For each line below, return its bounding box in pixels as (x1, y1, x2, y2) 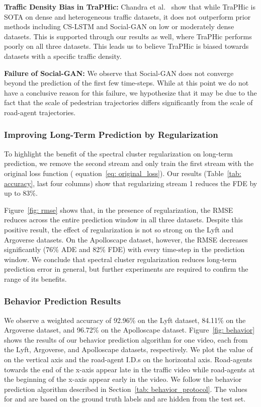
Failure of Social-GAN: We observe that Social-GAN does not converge (4, 67, 234, 78)
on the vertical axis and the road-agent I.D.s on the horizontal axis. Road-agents (4, 354, 252, 365)
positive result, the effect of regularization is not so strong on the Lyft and (4, 224, 234, 234)
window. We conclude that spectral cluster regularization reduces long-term (4, 254, 237, 264)
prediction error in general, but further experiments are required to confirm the (4, 264, 248, 274)
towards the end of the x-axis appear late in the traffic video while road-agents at (4, 364, 255, 374)
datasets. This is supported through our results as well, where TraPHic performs (4, 31, 252, 41)
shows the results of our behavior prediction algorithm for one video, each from (4, 334, 248, 345)
